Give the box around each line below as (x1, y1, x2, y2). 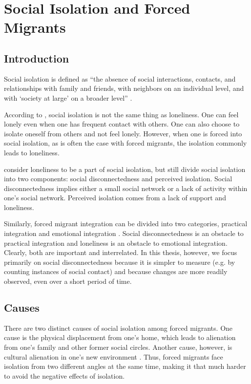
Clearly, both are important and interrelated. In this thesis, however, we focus (4, 247, 237, 257)
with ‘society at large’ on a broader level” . (4, 92, 132, 103)
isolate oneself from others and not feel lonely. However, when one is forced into (4, 128, 242, 138)
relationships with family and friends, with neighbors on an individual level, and (4, 83, 244, 93)
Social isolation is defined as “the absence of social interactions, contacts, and (4, 73, 236, 84)
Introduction (4, 50, 69, 65)
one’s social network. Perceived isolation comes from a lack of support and (4, 192, 226, 203)
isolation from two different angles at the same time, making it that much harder (4, 361, 246, 371)
